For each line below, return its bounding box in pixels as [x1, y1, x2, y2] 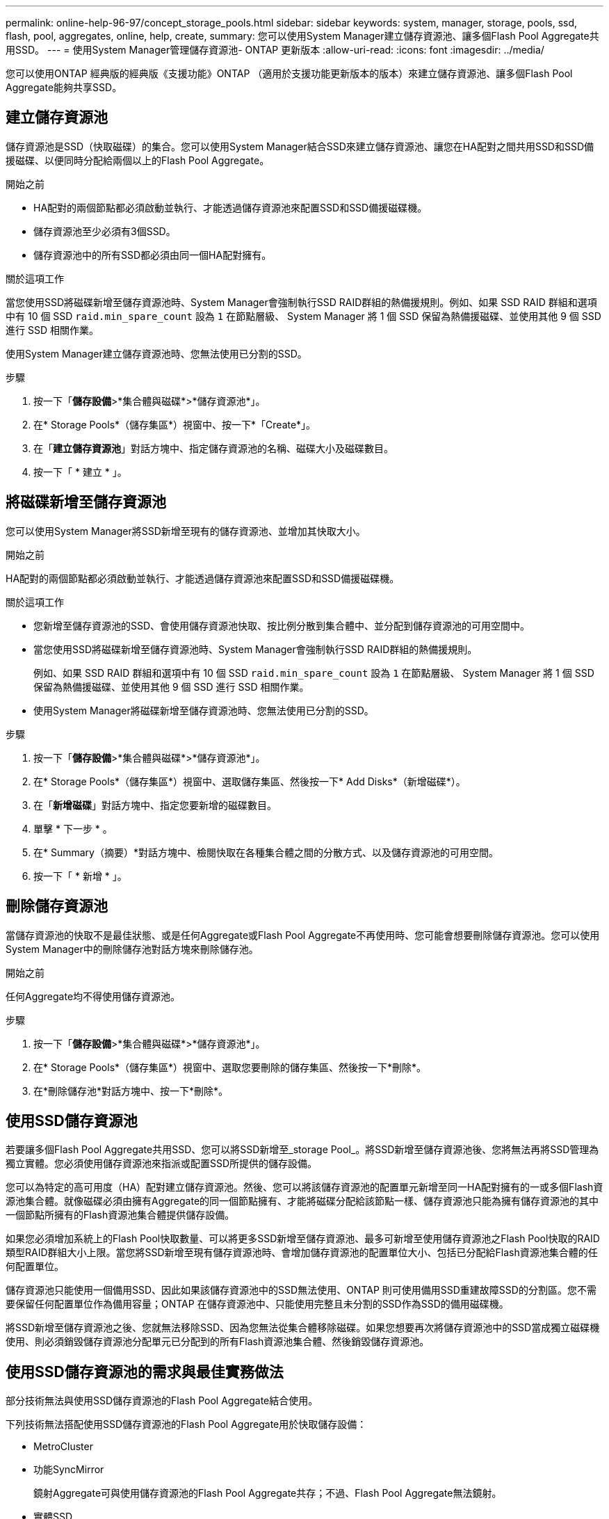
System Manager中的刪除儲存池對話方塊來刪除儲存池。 [6, 942, 259, 955]
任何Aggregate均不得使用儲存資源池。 [6, 990, 181, 1002]
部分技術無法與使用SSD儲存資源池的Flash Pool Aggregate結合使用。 [6, 1395, 318, 1407]
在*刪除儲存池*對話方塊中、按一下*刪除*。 [33, 1084, 229, 1097]
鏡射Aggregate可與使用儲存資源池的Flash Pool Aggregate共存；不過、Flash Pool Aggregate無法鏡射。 [33, 1487, 502, 1500]
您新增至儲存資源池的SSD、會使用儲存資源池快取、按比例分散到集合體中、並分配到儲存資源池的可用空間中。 [33, 619, 530, 632]
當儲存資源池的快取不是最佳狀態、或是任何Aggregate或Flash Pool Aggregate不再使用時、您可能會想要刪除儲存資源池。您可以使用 [6, 929, 600, 941]
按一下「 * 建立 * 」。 [33, 465, 127, 478]
